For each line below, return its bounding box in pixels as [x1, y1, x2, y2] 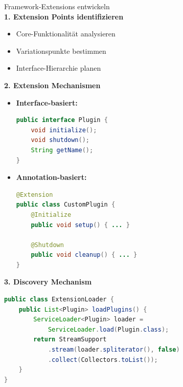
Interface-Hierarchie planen [16, 63, 101, 73]
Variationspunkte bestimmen [16, 45, 106, 56]
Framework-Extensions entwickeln [4, 1, 110, 11]
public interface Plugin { [16, 116, 108, 124]
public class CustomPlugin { [16, 201, 116, 209]
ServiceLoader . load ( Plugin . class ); [48, 325, 169, 333]
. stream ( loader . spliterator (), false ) [48, 346, 180, 354]
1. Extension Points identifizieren [4, 11, 124, 22]
